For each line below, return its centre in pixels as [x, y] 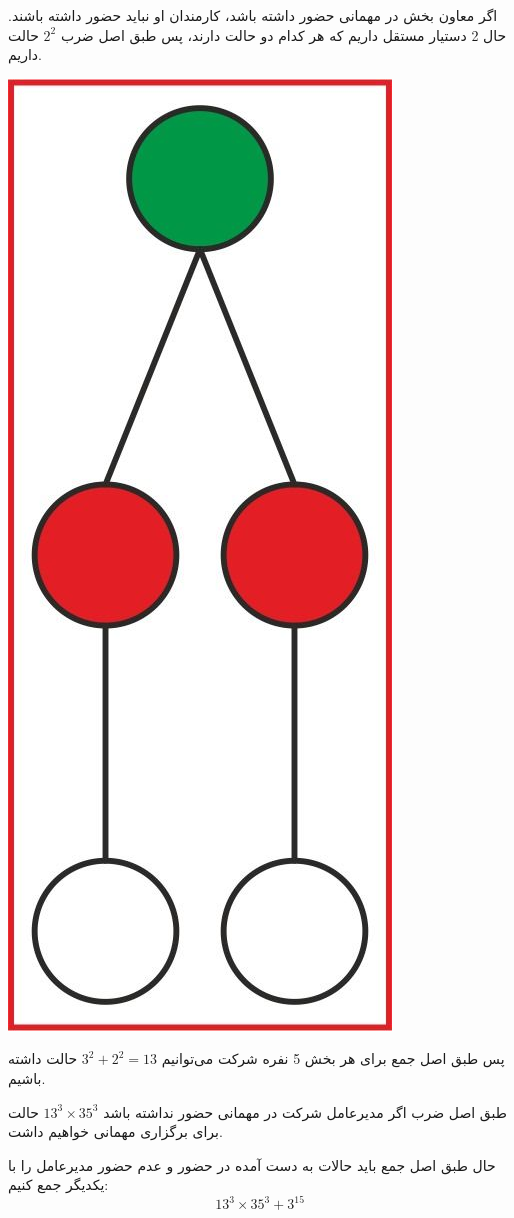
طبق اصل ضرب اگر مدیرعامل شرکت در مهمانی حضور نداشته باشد [305, 1111]
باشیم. [27, 1077]
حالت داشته [43, 1058]
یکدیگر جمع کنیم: [58, 1184]
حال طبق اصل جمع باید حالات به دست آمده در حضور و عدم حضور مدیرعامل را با [252, 1164]
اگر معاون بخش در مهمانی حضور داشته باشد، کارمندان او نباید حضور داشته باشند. [253, 15]
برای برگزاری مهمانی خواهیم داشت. [115, 1131]
